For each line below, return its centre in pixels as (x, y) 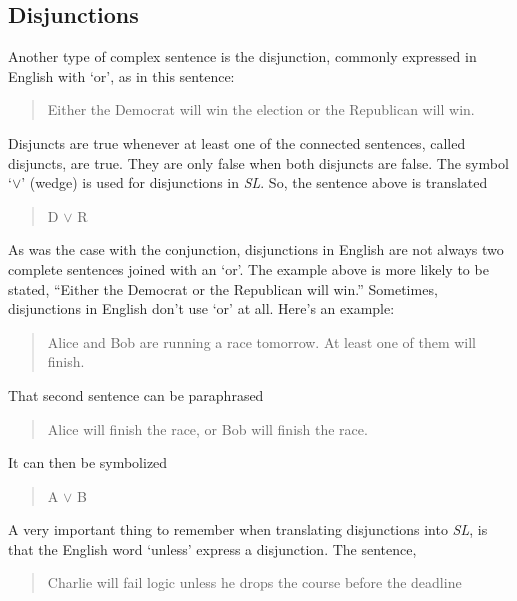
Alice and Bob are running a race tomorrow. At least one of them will (262, 341)
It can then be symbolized (88, 462)
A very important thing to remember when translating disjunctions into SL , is (248, 529)
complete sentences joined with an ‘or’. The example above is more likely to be (248, 268)
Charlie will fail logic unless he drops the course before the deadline (254, 582)
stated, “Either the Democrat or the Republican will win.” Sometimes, (223, 288)
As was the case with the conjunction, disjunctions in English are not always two (256, 249)
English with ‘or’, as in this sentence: (121, 75)
